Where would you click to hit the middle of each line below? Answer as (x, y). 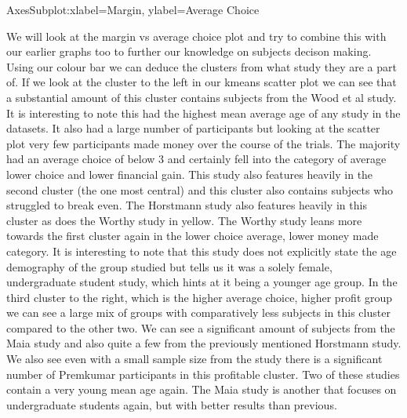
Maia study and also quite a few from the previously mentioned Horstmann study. (204, 343)
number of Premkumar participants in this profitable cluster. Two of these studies (203, 374)
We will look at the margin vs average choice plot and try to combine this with (196, 36)
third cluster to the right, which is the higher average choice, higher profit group (200, 297)
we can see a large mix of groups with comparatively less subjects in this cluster (198, 313)
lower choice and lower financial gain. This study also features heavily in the (190, 174)
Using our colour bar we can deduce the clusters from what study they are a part (202, 66)
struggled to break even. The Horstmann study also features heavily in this (187, 205)
